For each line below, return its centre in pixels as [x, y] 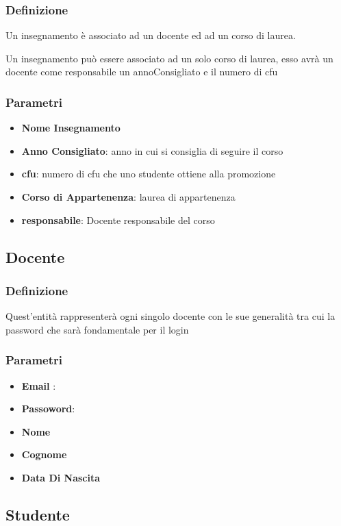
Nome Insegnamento [71, 128]
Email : [39, 385]
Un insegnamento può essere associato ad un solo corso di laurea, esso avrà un [169, 58]
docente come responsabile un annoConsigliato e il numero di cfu [142, 72]
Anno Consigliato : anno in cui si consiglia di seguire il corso [152, 150]
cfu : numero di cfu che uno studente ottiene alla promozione [149, 174]
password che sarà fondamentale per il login [97, 329]
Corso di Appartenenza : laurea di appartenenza [128, 197]
